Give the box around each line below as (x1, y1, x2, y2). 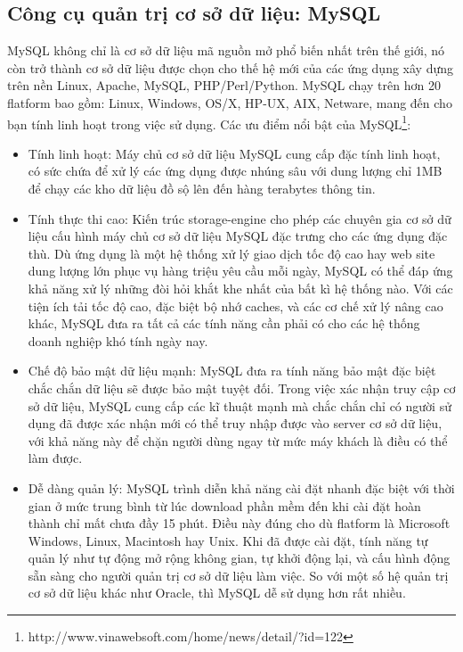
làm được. (28, 449, 83, 467)
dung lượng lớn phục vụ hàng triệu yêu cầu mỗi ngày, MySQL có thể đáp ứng (28, 261, 453, 280)
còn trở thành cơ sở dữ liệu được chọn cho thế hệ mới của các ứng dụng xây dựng (7, 58, 454, 77)
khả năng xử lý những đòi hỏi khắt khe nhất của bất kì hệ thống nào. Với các (28, 278, 453, 297)
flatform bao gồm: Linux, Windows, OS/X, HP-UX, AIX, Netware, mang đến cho (7, 93, 452, 111)
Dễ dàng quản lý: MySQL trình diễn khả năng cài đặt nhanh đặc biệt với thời (28, 478, 455, 497)
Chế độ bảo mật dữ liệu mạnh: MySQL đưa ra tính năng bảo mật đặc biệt (28, 361, 436, 380)
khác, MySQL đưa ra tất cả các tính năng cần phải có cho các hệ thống (28, 314, 420, 333)
